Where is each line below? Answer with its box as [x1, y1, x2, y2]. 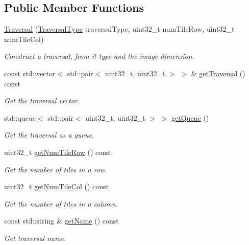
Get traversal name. [4, 232, 66, 243]
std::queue [4, 112, 36, 123]
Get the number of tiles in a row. [4, 164, 107, 174]
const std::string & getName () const [4, 215, 119, 226]
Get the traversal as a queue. [4, 129, 94, 140]
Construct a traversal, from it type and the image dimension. [4, 51, 194, 61]
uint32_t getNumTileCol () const [4, 181, 109, 192]
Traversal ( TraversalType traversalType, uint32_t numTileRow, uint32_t [4, 24, 235, 34]
